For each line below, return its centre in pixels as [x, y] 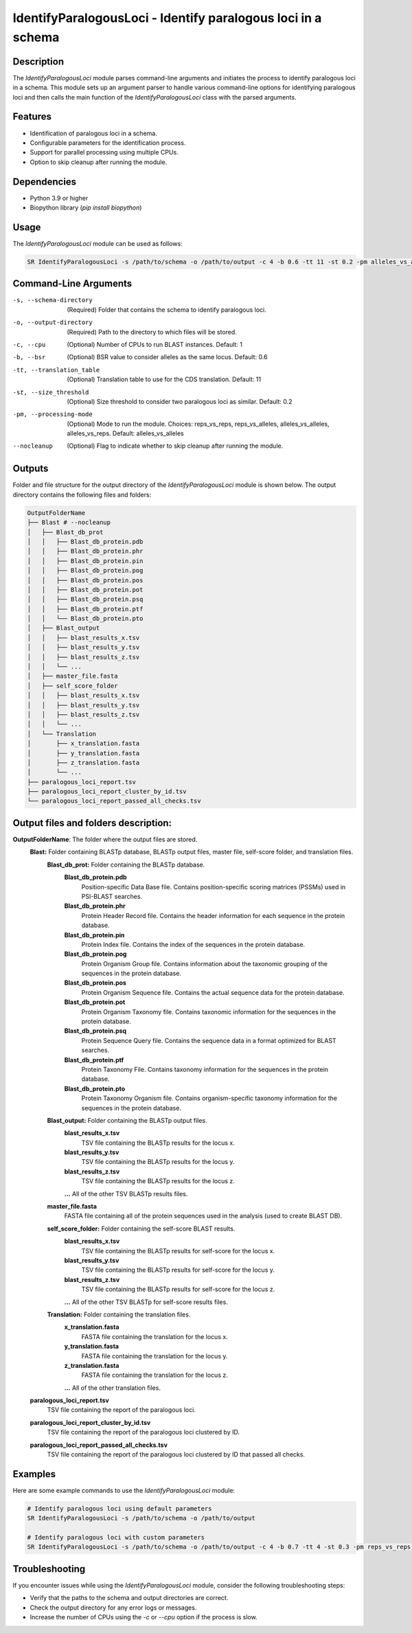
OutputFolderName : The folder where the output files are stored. [105, 839]
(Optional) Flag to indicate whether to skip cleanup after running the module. [175, 446]
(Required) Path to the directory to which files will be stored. [152, 332]
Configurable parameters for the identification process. [108, 142]
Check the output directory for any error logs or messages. [113, 1608]
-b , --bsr [29, 357]
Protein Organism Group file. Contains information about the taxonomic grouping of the [204, 963]
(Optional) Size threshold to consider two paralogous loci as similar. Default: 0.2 [180, 401]
